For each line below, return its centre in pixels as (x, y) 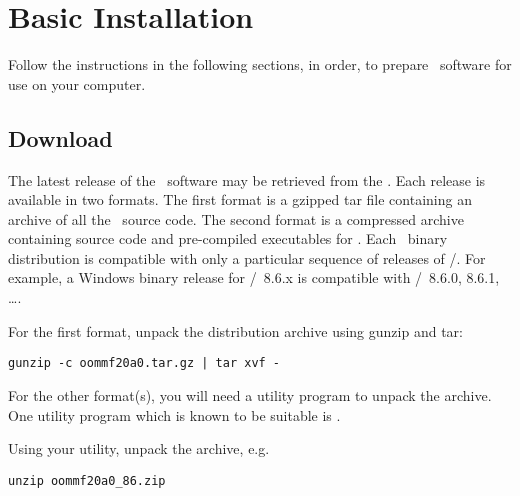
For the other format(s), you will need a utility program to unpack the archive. (250, 394)
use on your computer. (77, 83)
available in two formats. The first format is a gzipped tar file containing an (240, 199)
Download (60, 137)
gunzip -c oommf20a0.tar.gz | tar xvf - (144, 363)
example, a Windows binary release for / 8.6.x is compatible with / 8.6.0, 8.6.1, (254, 277)
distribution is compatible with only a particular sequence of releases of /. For (247, 257)
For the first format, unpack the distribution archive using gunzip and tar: (235, 330)
